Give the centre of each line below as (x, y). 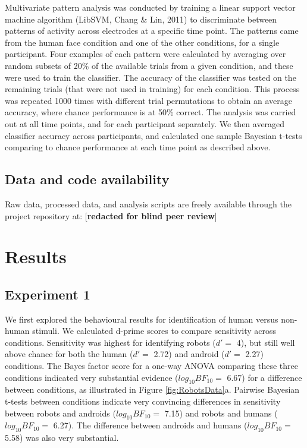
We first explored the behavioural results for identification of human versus (142, 319)
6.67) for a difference (264, 377)
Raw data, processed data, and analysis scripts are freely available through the (148, 204)
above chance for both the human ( (69, 354)
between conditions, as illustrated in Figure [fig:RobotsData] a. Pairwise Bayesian (152, 389)
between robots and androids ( (60, 413)
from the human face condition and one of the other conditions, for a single (142, 42)
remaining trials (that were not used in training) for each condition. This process (152, 89)
